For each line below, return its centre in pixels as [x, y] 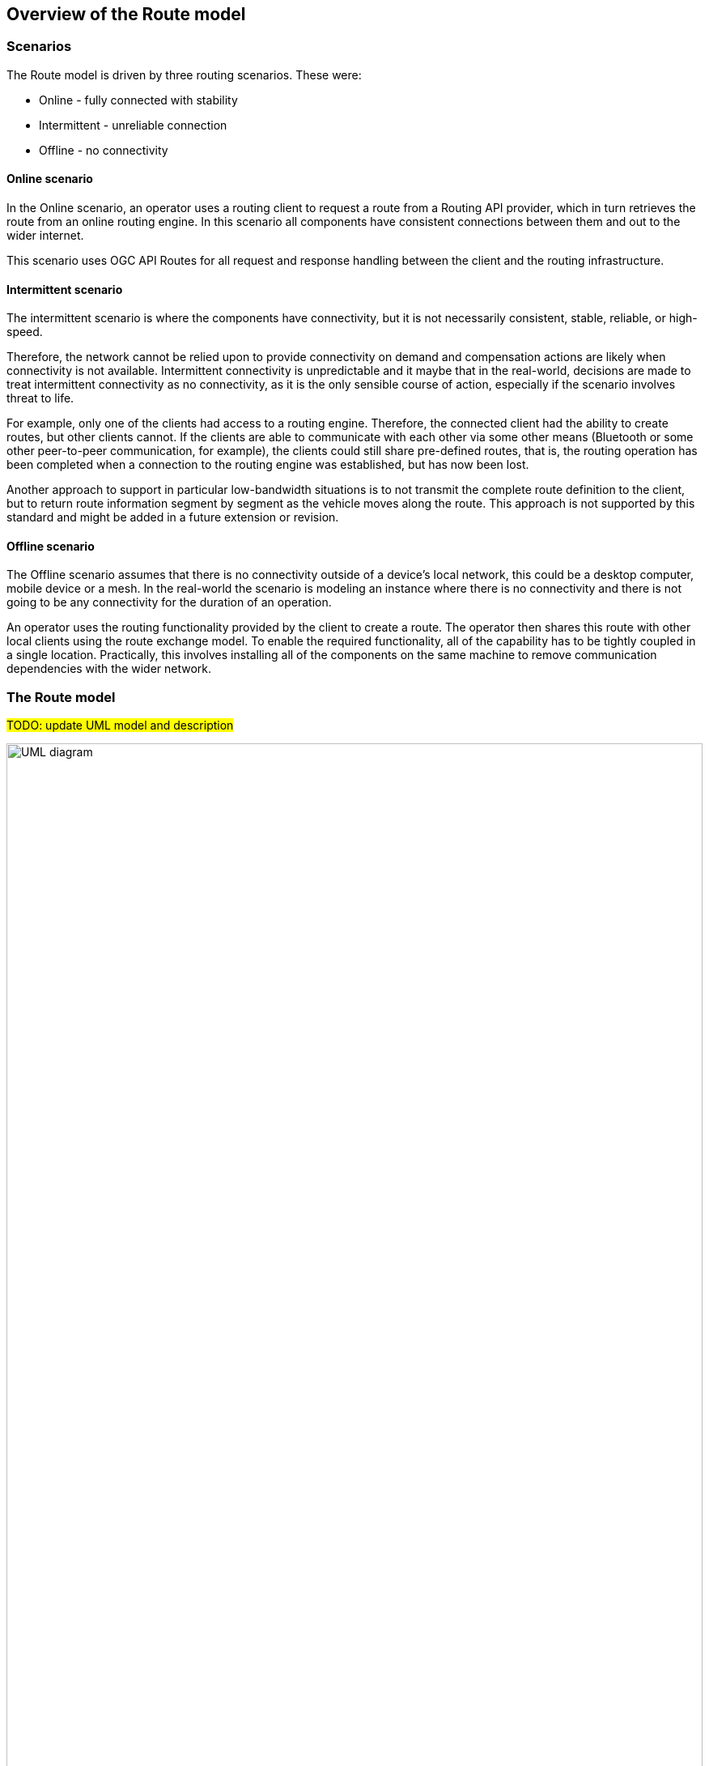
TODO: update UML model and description [120, 726]
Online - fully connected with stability [138, 100]
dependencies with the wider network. [109, 669]
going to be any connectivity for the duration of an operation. [169, 602]
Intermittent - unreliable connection [133, 125]
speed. [25, 332]
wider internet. [45, 236]
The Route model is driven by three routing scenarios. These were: [184, 74]
